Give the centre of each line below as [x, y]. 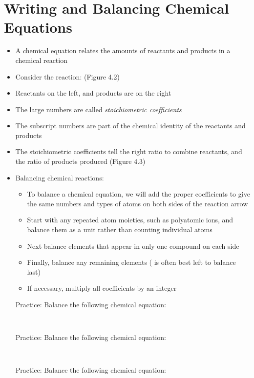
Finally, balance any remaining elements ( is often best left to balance [131, 262]
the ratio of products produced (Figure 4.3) [80, 161]
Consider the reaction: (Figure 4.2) [67, 76]
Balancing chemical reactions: [60, 177]
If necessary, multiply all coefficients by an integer [102, 288]
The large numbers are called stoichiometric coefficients [98, 109]
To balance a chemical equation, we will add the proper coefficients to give [138, 194]
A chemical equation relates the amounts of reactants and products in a [123, 50]
